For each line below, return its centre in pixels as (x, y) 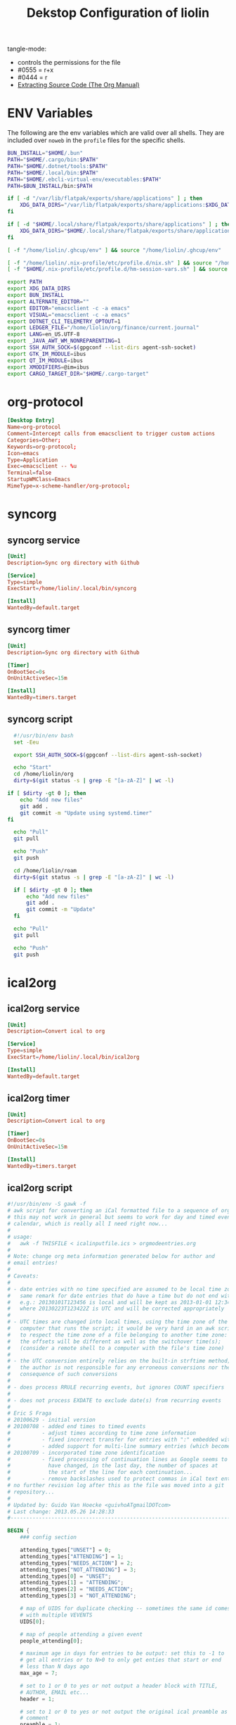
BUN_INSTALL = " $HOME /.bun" (45, 153)
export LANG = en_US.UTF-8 (44, 335)
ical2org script (40, 1188)
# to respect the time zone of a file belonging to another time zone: (118, 1335)
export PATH (25, 282)
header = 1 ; (37, 1699)
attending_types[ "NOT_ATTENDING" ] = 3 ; (78, 1570)
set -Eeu (26, 742)
